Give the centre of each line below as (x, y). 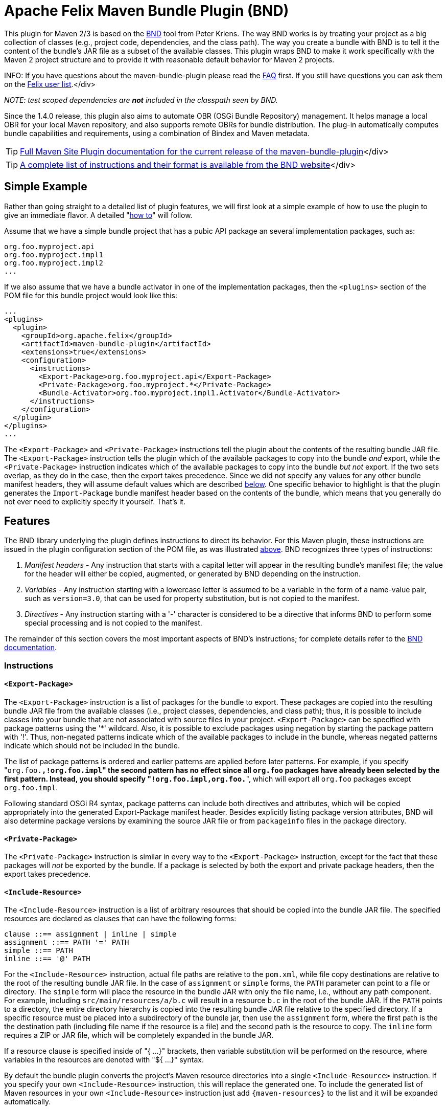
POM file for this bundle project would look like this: (91, 295)
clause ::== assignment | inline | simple (90, 934)
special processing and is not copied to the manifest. (113, 623)
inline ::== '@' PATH (47, 959)
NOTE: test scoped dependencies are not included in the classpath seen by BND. (141, 100)
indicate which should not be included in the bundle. (92, 746)
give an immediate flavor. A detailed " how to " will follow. (98, 215)
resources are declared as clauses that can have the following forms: (120, 919)
